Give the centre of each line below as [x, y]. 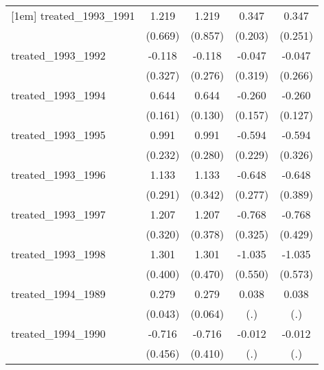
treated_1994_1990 [58, 333]
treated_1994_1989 [58, 294]
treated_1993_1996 [58, 174]
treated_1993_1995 [58, 135]
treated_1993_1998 [58, 254]
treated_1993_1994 [58, 95]
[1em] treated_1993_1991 [73, 15]
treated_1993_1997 [58, 214]
